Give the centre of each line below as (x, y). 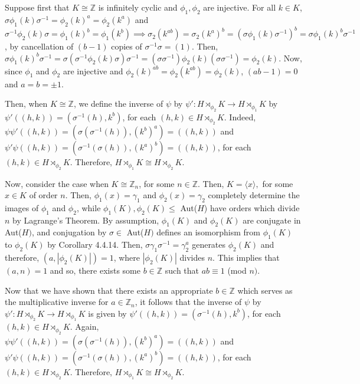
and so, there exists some (95, 270)
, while (89, 207)
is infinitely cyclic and (138, 7)
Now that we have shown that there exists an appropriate (109, 290)
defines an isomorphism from (208, 232)
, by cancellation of (39, 46)
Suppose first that (37, 7)
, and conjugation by (69, 232)
